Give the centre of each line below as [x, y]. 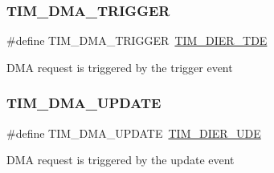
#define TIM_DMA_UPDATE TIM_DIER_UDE [134, 133]
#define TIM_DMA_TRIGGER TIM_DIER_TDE [137, 40]
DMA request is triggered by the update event [121, 160]
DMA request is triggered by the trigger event [120, 67]
